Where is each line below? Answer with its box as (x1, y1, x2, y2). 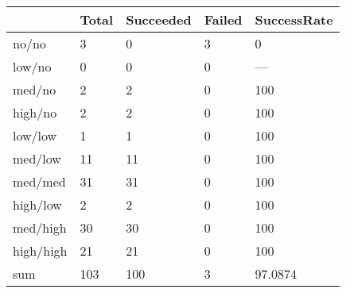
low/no (13, 57, 52, 75)
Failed (204, 10, 243, 29)
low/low (13, 126, 57, 145)
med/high (13, 218, 67, 237)
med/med (13, 172, 66, 191)
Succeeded (126, 10, 192, 29)
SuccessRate (255, 10, 333, 29)
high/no (13, 103, 57, 121)
